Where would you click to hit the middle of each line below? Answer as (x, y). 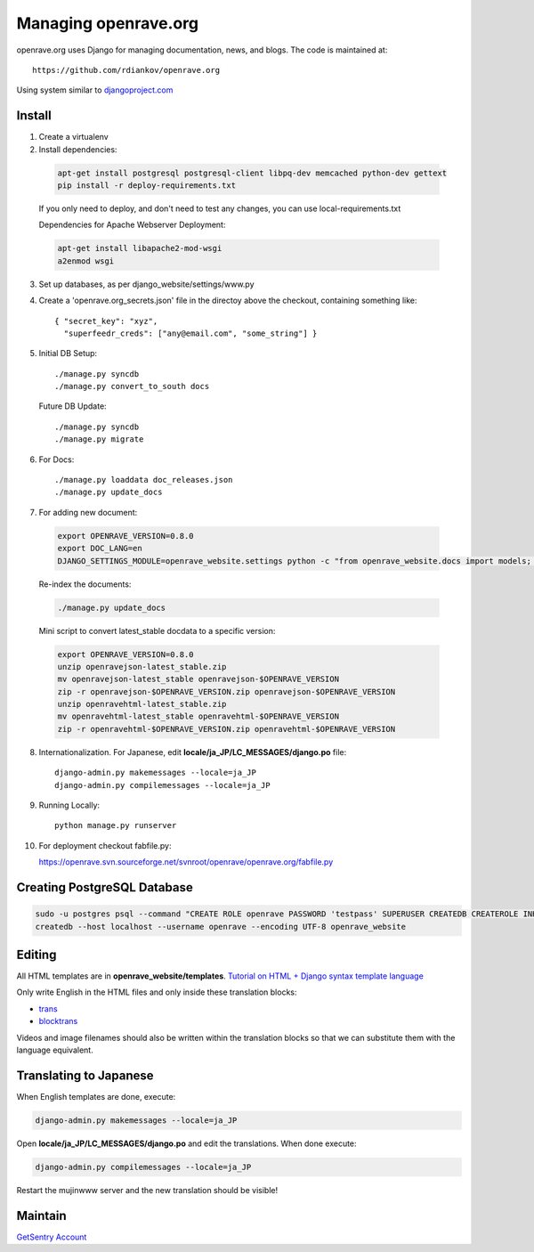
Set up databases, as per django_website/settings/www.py (146, 284)
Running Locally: (69, 805)
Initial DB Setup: (68, 354)
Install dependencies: (78, 149)
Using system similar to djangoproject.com (95, 90)
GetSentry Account (52, 1237)
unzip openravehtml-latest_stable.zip (142, 704)
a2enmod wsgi (86, 261)
